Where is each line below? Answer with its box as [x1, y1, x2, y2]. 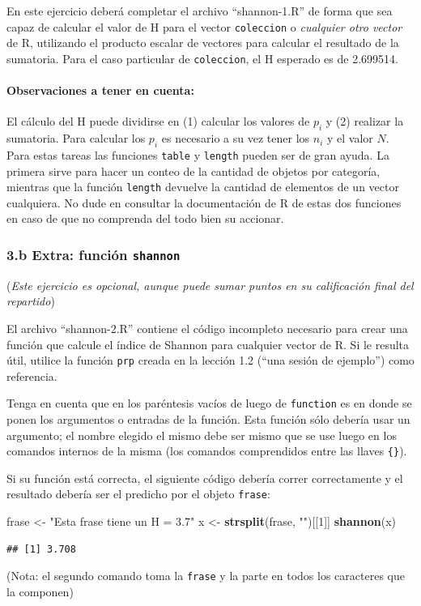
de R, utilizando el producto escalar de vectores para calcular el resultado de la [6, 34, 399, 51]
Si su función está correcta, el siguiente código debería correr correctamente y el [6, 469, 403, 486]
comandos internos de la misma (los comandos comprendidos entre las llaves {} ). [6, 442, 407, 459]
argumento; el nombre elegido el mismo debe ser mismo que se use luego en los [6, 426, 397, 443]
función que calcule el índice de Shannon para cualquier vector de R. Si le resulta [6, 335, 410, 352]
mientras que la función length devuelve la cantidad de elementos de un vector [6, 178, 399, 195]
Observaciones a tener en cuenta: [6, 82, 194, 99]
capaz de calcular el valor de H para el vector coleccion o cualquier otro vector [6, 18, 402, 35]
